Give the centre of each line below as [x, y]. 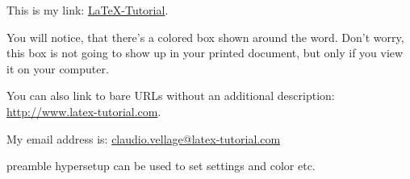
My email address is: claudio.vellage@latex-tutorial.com [144, 138]
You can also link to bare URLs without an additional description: [171, 96]
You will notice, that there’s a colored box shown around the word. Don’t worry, [205, 37]
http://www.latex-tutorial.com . [84, 111]
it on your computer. [58, 68]
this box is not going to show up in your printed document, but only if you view [205, 53]
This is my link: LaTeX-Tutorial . [88, 10]
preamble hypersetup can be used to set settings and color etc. [161, 166]
